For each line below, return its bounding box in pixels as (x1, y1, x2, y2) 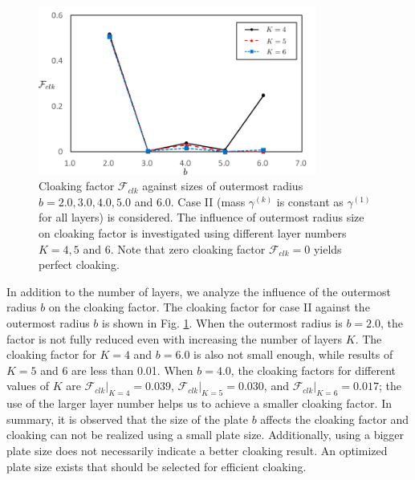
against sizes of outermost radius (142, 177, 303, 194)
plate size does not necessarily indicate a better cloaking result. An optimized (6, 442, 388, 458)
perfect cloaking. (39, 256, 120, 273)
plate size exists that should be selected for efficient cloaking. (6, 458, 307, 474)
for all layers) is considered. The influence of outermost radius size (39, 209, 364, 226)
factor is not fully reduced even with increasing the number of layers (6, 330, 343, 347)
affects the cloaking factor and (260, 410, 409, 427)
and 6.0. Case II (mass (134, 193, 246, 209)
